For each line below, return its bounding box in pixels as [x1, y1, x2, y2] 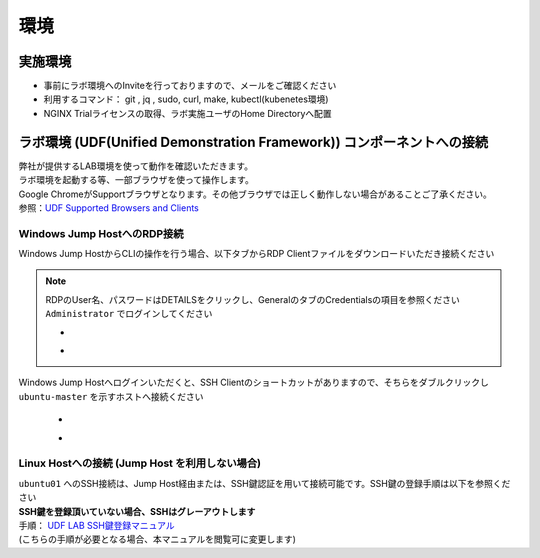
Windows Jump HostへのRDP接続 [18, 226, 184, 240]
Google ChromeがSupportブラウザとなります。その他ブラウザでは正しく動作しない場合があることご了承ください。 [18, 188, 492, 200]
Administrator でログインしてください [45, 308, 213, 320]
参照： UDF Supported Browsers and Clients [18, 201, 199, 214]
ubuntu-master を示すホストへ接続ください [18, 390, 204, 402]
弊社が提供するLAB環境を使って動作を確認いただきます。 [18, 160, 254, 172]
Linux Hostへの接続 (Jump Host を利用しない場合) [18, 456, 262, 470]
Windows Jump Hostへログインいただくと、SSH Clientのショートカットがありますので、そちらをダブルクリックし [18, 376, 489, 389]
